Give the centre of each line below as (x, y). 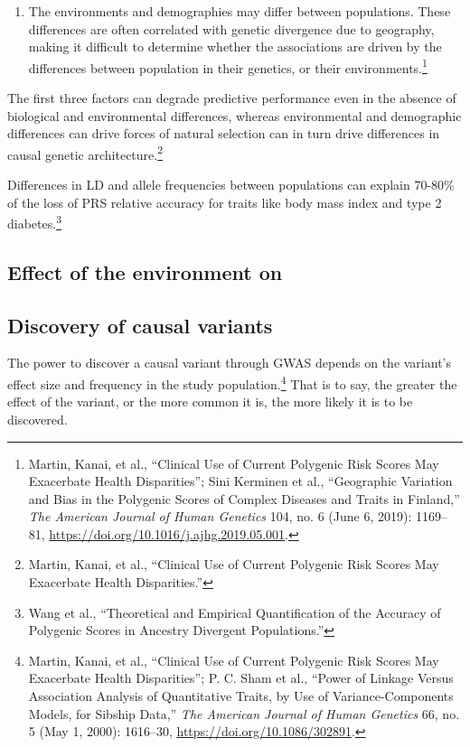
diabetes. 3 (34, 222)
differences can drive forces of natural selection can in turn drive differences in (224, 133)
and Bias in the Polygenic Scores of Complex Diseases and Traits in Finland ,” (244, 498)
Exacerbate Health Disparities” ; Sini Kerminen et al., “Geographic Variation (240, 481)
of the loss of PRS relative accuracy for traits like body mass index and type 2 (225, 202)
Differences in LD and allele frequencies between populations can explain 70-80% (231, 185)
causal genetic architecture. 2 (85, 153)
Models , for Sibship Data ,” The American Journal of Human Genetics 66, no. (244, 713)
